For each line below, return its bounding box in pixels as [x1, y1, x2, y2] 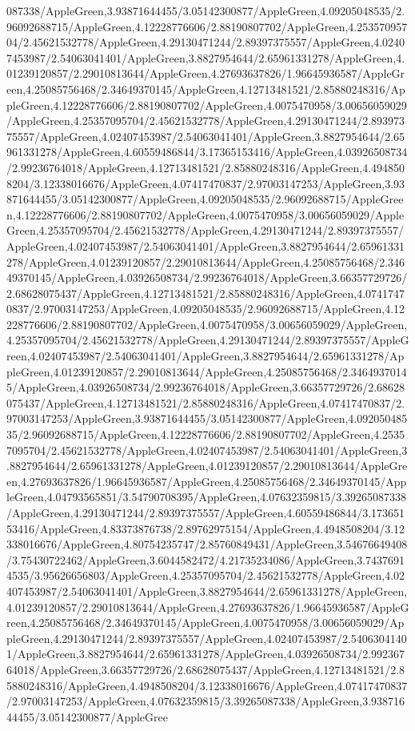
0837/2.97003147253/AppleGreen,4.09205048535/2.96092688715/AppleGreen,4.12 [6, 300, 405, 317]
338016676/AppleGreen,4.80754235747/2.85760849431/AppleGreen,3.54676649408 [6, 536, 408, 552]
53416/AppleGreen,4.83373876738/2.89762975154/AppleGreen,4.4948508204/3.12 [6, 520, 405, 536]
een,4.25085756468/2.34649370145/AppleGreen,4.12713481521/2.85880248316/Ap [6, 80, 405, 97]
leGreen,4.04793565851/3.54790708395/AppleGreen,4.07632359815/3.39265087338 [6, 488, 407, 505]
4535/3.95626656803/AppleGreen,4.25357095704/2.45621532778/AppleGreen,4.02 [6, 567, 405, 584]
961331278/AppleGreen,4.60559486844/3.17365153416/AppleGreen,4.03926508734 [6, 143, 408, 160]
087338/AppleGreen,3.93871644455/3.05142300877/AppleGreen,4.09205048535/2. [6, 2, 405, 18]
